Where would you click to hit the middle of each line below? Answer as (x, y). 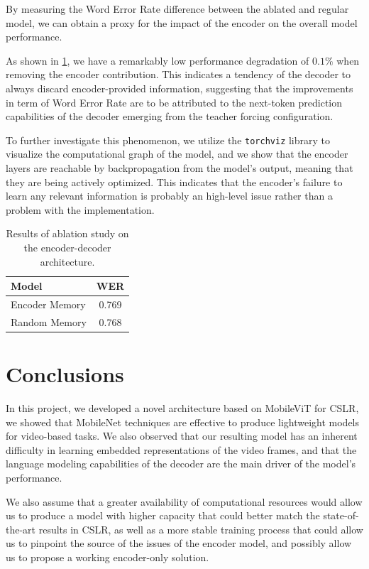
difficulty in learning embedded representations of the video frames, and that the (181, 449)
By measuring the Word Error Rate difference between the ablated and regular (177, 9)
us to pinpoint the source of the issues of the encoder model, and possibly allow (179, 543)
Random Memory (49, 321)
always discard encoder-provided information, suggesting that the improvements (180, 88)
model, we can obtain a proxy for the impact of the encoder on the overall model (182, 22)
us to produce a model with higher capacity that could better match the (163, 515)
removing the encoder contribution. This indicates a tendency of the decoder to (178, 74)
